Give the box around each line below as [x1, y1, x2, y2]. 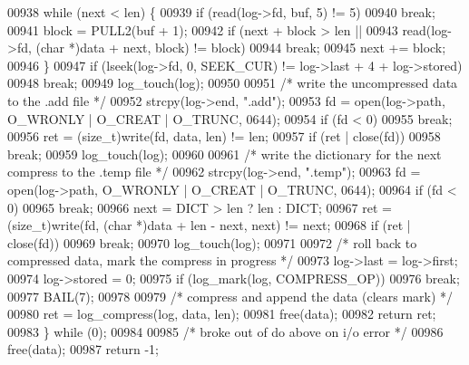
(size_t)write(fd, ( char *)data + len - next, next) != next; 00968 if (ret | [7, 216, 411, 235]
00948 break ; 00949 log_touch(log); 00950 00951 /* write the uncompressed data [7, 73, 458, 92]
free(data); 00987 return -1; [7, 340, 159, 359]
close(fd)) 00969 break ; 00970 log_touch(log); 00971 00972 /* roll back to [7, 233, 417, 252]
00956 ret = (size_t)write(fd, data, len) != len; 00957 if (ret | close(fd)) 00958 [7, 127, 441, 146]
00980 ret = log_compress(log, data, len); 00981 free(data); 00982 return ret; [7, 304, 436, 323]
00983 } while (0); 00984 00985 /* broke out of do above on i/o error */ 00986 [7, 322, 444, 341]
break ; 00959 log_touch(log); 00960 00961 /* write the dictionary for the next [7, 144, 442, 163]
